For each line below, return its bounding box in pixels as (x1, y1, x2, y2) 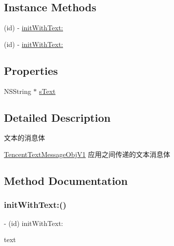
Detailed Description (4, 110, 111, 125)
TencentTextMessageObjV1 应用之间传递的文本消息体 (4, 149, 171, 159)
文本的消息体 (4, 133, 45, 143)
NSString (4, 86, 31, 96)
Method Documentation (4, 173, 128, 188)
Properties (4, 63, 58, 78)
